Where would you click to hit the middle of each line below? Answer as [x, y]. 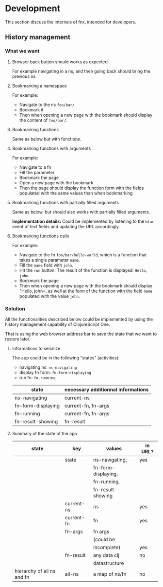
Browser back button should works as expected [60, 62]
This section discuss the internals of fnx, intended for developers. [71, 22]
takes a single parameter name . [49, 260]
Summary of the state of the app [45, 433]
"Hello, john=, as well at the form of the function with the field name [86, 291]
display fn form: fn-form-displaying [55, 372]
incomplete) [107, 547]
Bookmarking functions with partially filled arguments [65, 202]
